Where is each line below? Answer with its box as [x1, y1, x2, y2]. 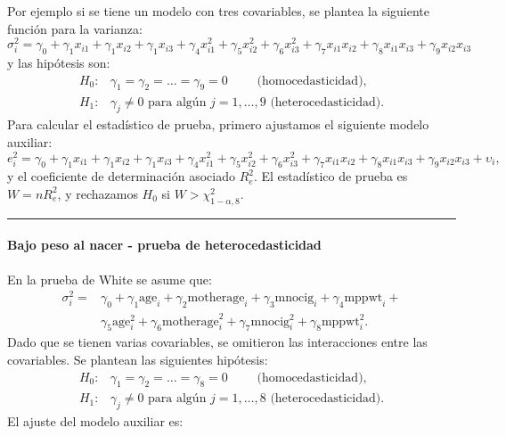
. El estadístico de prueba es [253, 167, 408, 185]
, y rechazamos [57, 184, 138, 202]
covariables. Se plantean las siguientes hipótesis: [7, 350, 268, 368]
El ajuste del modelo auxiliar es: [7, 412, 184, 431]
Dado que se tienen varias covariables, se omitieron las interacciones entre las [7, 333, 428, 351]
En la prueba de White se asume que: [7, 269, 212, 288]
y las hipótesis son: [7, 53, 110, 72]
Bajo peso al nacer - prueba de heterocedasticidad [7, 235, 322, 254]
